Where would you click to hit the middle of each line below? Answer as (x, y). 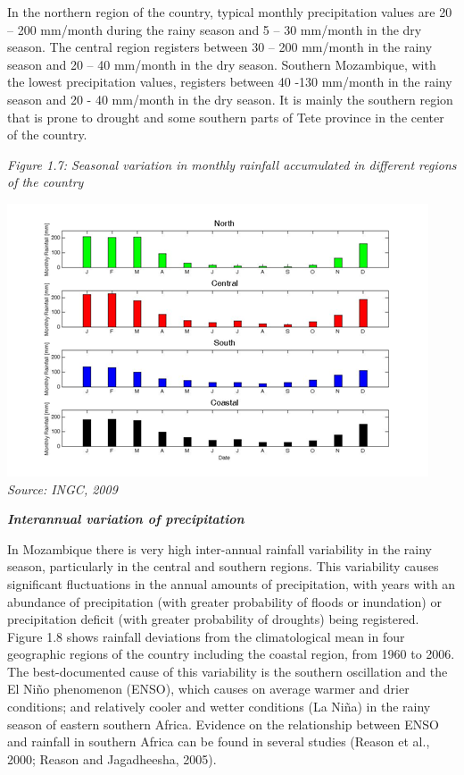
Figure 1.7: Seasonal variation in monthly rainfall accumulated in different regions (232, 164)
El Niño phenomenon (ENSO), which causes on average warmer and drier (208, 689)
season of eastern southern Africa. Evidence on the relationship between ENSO (223, 724)
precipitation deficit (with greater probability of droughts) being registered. (213, 619)
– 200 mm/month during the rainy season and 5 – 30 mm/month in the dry (215, 29)
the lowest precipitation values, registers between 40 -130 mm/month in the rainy (230, 82)
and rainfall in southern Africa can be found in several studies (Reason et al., (219, 741)
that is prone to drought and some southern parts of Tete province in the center (226, 117)
